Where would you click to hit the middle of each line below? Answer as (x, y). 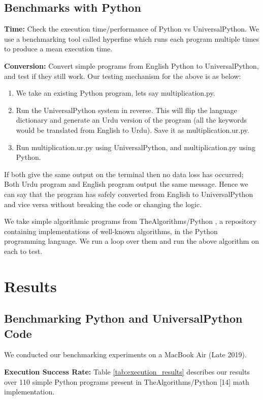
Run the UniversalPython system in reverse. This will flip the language (126, 110)
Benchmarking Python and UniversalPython (123, 318)
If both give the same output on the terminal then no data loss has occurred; (124, 174)
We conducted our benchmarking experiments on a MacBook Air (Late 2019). (125, 354)
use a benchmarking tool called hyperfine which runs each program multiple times (132, 38)
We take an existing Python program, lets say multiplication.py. (116, 93)
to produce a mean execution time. (58, 49)
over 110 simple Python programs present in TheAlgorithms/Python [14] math (127, 381)
